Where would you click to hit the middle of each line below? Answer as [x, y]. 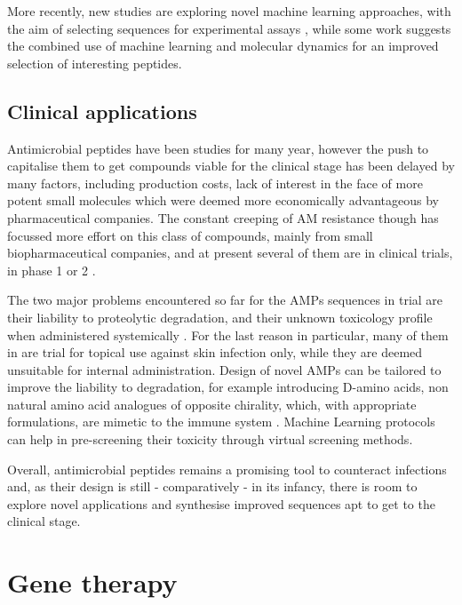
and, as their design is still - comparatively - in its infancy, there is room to [212, 486]
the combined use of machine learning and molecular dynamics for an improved [223, 46]
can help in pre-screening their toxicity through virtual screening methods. [210, 439]
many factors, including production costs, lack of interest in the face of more [215, 183]
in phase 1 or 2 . [52, 270]
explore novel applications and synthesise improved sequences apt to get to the [221, 503]
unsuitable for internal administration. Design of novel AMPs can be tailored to [224, 369]
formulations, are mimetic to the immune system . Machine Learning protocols [221, 422]
